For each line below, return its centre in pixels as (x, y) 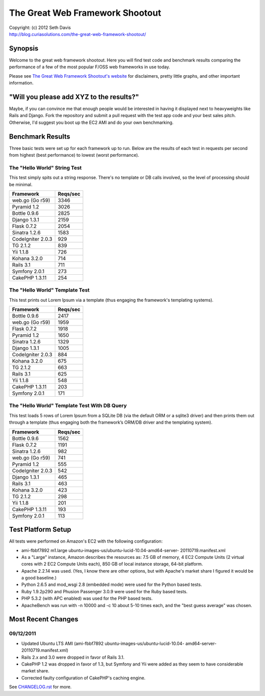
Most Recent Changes (44, 619)
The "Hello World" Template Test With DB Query (68, 406)
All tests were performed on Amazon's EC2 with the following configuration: (86, 541)
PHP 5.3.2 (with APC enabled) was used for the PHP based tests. (87, 598)
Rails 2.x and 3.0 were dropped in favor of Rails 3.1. (73, 657)
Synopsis (24, 48)
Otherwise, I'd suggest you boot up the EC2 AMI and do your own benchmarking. (91, 122)
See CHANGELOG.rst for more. (40, 687)
